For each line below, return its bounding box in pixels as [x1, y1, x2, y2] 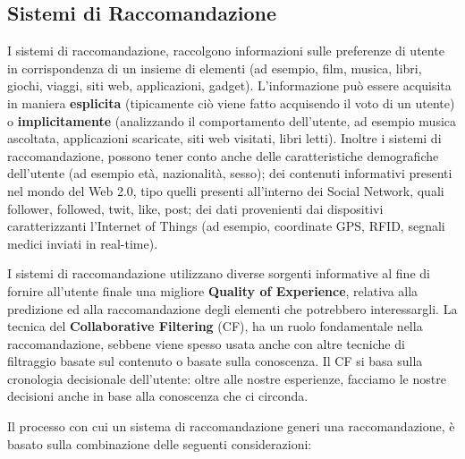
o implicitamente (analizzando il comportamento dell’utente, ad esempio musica [7, 111, 457, 130]
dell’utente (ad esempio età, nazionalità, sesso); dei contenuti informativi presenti [7, 164, 452, 183]
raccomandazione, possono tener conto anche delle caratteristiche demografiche [7, 146, 439, 165]
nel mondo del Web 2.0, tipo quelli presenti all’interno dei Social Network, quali [7, 181, 444, 200]
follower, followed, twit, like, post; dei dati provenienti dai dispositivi [7, 199, 384, 217]
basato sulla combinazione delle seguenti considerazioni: [7, 434, 312, 453]
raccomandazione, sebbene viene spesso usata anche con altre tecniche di [7, 334, 405, 353]
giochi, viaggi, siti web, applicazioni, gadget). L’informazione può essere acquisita [7, 76, 452, 95]
